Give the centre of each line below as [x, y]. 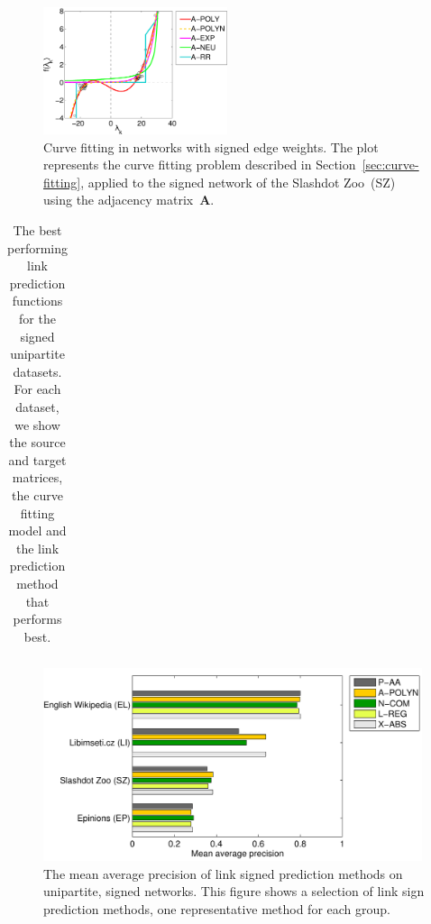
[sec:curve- [390, 165]
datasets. [37, 371]
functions [37, 301]
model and [37, 531]
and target [37, 459]
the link [37, 548]
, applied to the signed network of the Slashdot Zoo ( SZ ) [238, 182]
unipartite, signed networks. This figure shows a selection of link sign [234, 891]
